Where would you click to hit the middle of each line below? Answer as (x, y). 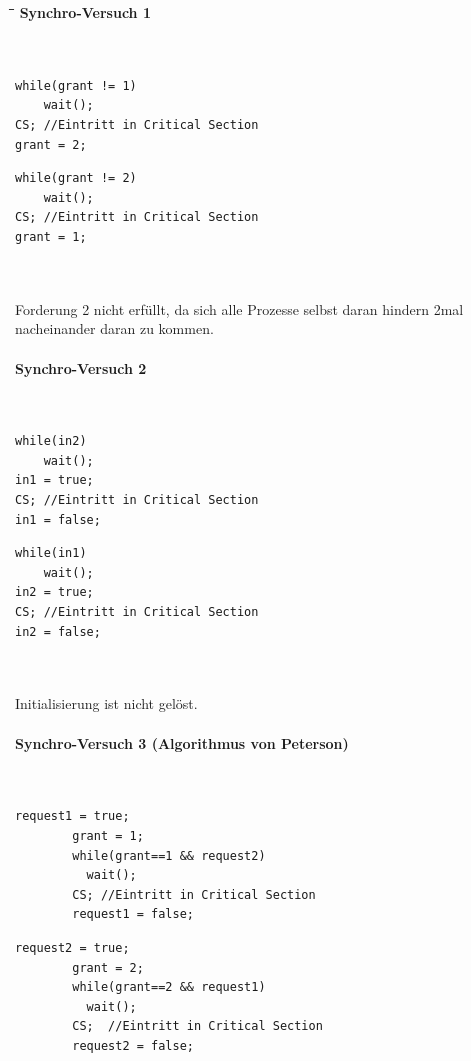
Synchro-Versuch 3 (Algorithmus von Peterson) (182, 742)
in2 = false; (58, 631)
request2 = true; (72, 947)
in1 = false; (58, 519)
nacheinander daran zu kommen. (114, 328)
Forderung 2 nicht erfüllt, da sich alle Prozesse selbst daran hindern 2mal (239, 308)
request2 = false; (133, 1045)
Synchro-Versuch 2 (81, 367)
